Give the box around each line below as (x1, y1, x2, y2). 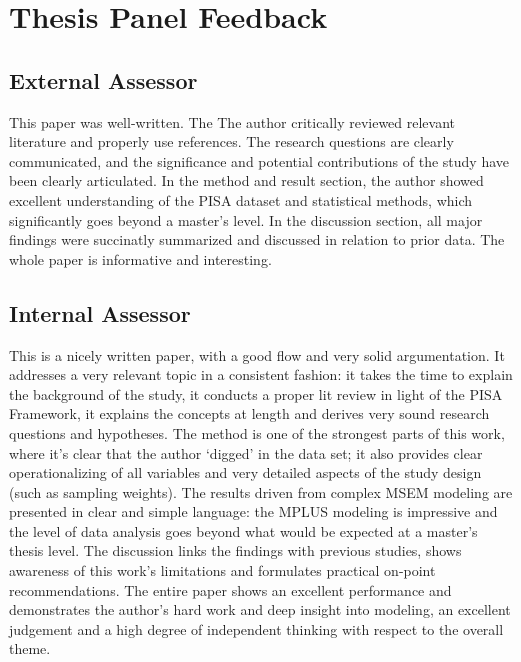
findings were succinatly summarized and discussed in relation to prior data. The (9, 229, 505, 250)
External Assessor (9, 64, 198, 95)
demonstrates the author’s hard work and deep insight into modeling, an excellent (9, 599, 511, 620)
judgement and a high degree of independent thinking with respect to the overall (9, 618, 504, 639)
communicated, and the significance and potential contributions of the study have (9, 150, 510, 171)
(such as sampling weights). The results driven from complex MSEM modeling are (9, 481, 513, 502)
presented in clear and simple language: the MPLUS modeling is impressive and (9, 501, 498, 522)
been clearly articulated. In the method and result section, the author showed (9, 170, 484, 191)
